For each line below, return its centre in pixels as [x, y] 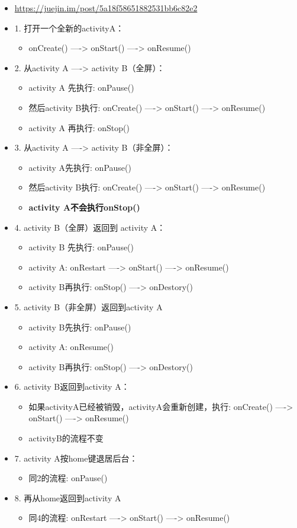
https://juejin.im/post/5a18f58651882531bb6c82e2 [106, 8]
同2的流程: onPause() [68, 478]
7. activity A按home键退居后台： [76, 458]
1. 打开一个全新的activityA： [69, 28]
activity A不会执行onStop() [84, 207]
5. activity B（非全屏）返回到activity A [88, 306]
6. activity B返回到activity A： [72, 387]
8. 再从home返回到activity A [68, 497]
